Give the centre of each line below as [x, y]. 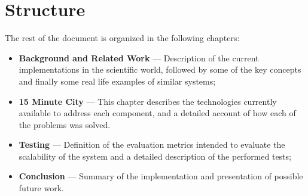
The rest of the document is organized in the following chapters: [122, 38]
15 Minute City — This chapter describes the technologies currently [148, 101]
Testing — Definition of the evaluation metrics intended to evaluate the [152, 144]
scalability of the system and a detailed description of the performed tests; [155, 156]
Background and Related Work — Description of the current [139, 57]
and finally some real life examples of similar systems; [117, 81]
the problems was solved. [65, 124]
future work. [41, 188]
